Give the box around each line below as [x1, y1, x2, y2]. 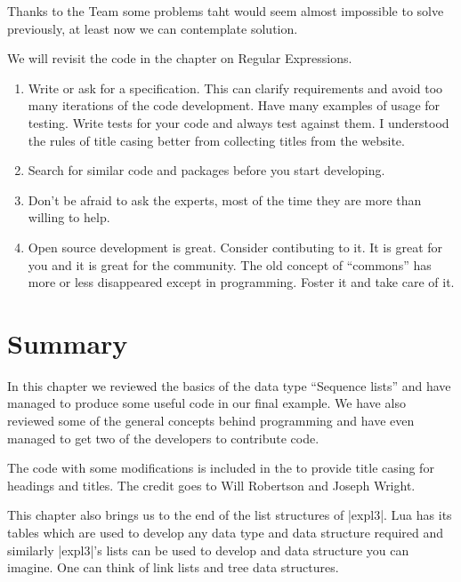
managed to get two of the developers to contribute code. [7, 428, 319, 447]
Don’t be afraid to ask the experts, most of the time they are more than [28, 190, 422, 209]
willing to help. [28, 208, 110, 227]
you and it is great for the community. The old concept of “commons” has [28, 255, 432, 274]
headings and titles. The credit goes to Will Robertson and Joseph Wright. [7, 475, 416, 494]
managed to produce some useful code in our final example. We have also [7, 394, 406, 412]
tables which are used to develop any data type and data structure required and [7, 523, 444, 541]
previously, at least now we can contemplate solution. [7, 19, 298, 37]
